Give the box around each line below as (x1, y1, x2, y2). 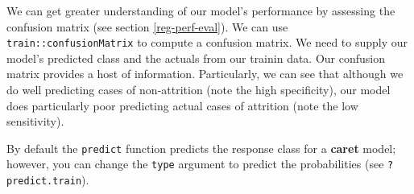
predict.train (6, 175, 82, 188)
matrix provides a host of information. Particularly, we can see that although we (6, 65, 404, 82)
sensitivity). (6, 113, 64, 130)
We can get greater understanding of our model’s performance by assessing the (6, 2, 395, 19)
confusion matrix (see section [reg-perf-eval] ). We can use (6, 18, 288, 35)
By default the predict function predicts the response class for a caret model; (6, 139, 396, 156)
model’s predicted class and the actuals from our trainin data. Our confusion (6, 49, 386, 66)
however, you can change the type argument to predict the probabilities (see (6, 155, 384, 172)
